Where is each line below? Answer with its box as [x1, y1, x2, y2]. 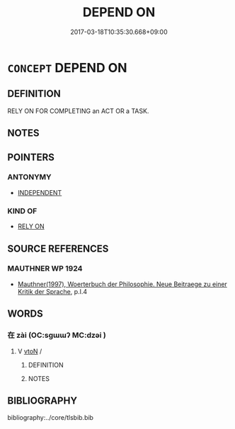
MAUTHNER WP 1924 [7, 264, 83, 274]
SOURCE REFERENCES [7, 242, 109, 254]
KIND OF [7, 206, 38, 216]
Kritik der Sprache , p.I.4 [17, 287, 88, 295]
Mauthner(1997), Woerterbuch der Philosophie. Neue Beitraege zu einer [17, 280, 228, 288]
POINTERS [7, 151, 55, 163]
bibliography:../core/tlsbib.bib [7, 413, 94, 422]
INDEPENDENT [17, 188, 62, 196]
